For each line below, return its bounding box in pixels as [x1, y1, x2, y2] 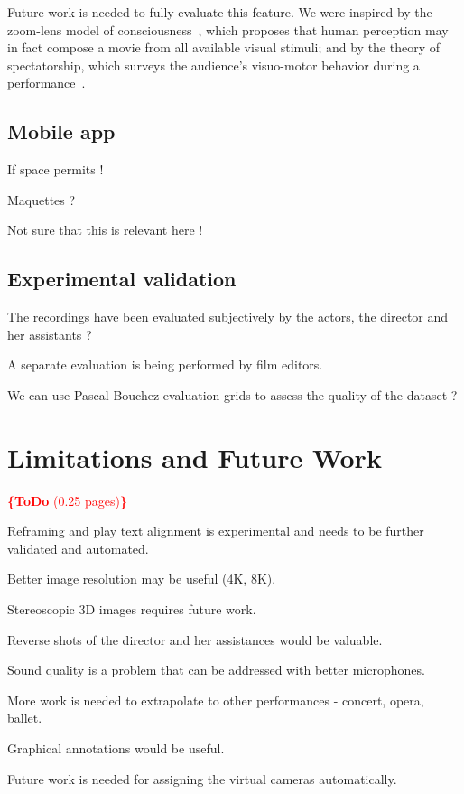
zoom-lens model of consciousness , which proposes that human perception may [7, 20, 449, 39]
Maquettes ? [7, 190, 76, 209]
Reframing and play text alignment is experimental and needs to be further [7, 521, 424, 540]
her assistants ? [7, 324, 92, 343]
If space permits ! [7, 160, 104, 179]
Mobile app [7, 117, 116, 145]
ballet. [7, 708, 42, 727]
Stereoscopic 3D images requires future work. [7, 600, 256, 619]
